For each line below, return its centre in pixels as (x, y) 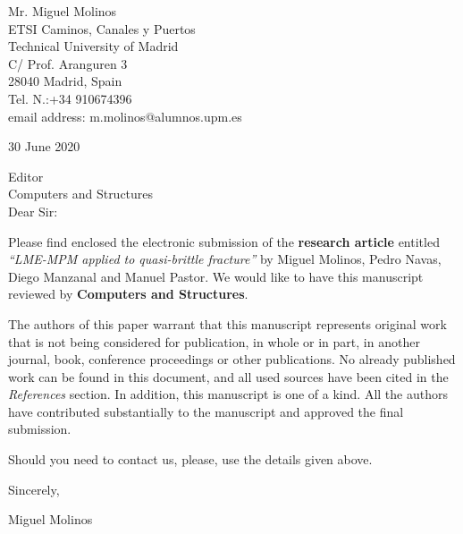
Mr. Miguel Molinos (63, 11)
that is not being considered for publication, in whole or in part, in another (214, 341)
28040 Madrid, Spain (65, 81)
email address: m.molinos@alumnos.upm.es (125, 116)
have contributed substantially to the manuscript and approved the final (206, 411)
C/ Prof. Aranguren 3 (68, 63)
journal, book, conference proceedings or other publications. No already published (232, 359)
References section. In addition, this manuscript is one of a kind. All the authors (228, 394)
